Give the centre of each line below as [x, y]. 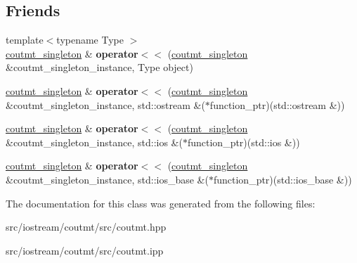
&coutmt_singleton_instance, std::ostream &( [105, 104]
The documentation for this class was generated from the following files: [161, 203]
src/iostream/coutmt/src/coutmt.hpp [86, 227]
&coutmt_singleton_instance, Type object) [99, 67]
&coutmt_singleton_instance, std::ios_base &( [107, 179]
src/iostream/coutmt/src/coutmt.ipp [85, 250]
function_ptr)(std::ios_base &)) [283, 179]
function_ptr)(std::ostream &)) [277, 104]
